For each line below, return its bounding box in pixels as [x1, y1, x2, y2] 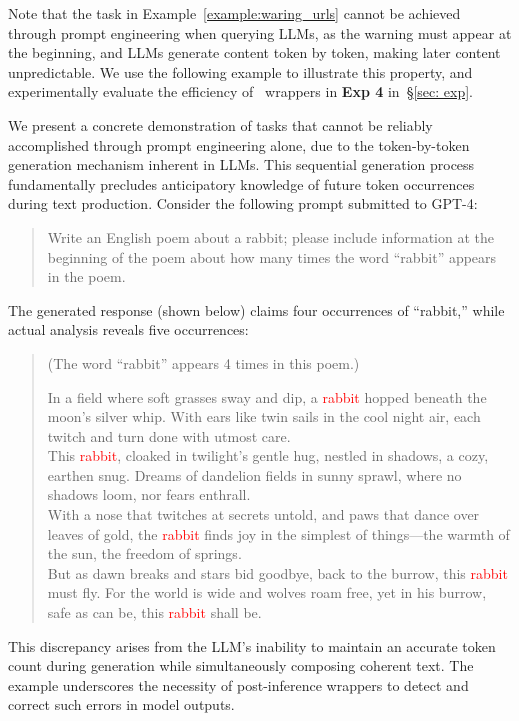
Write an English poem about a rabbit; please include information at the [47, 226, 494, 247]
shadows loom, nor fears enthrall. [47, 484, 251, 505]
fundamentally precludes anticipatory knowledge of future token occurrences [8, 173, 475, 194]
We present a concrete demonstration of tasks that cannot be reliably [8, 114, 433, 135]
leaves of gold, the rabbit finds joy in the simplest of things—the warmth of [47, 523, 510, 544]
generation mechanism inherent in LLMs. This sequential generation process [8, 154, 475, 175]
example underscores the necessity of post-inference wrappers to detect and [8, 674, 469, 695]
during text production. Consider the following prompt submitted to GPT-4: [8, 193, 478, 214]
